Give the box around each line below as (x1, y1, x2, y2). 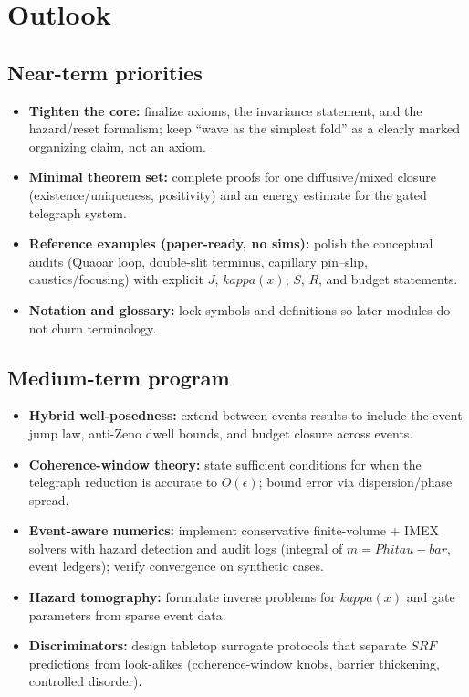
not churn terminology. (28, 318, 157, 337)
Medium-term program (7, 363, 230, 391)
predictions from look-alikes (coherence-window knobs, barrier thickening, (28, 653, 440, 672)
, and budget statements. (318, 269, 458, 289)
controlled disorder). (28, 671, 142, 691)
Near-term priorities (7, 58, 203, 86)
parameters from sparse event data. (28, 605, 226, 624)
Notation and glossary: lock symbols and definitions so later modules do (28, 300, 451, 319)
